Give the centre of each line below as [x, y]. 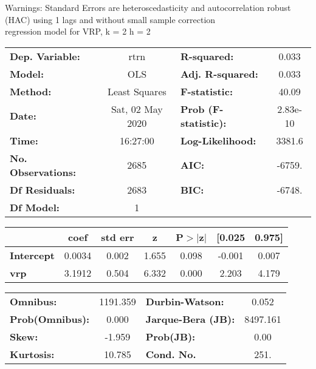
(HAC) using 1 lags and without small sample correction [110, 19]
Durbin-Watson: [185, 301]
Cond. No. [171, 354]
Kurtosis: [32, 354]
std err [118, 237]
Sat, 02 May [137, 109]
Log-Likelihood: [218, 140]
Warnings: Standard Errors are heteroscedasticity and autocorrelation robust [148, 7]
